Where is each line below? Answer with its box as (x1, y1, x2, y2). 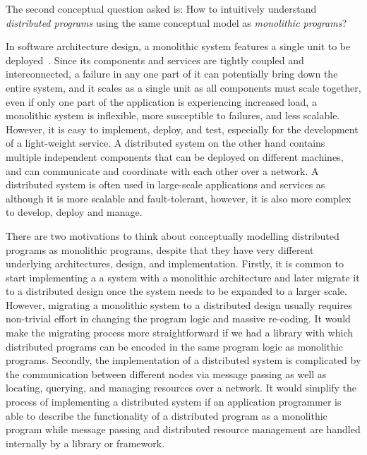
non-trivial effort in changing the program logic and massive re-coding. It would (6, 311, 351, 326)
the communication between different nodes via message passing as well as (6, 366, 327, 381)
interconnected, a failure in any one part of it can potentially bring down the (6, 66, 338, 81)
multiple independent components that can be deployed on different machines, (6, 149, 344, 164)
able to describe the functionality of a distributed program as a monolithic (6, 408, 327, 423)
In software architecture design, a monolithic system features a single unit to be (6, 39, 351, 54)
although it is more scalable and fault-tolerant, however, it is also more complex (6, 190, 351, 205)
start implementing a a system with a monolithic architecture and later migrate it (6, 269, 360, 284)
